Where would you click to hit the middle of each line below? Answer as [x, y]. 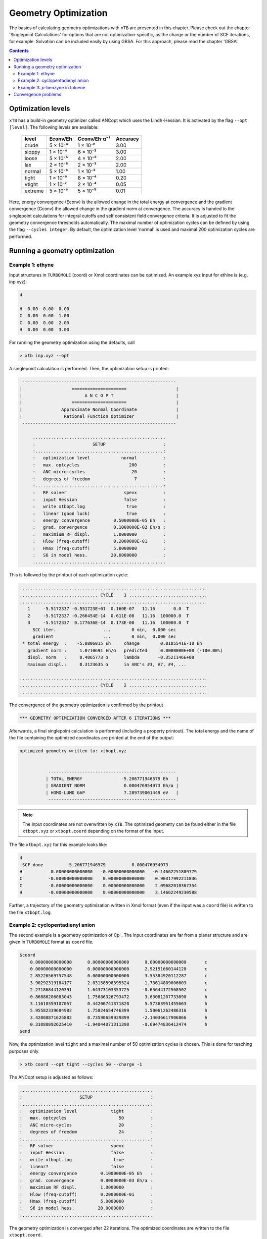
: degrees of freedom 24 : [86, 1132]
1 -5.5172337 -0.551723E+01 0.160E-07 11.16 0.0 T [108, 609]
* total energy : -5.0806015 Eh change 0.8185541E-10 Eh [112, 644]
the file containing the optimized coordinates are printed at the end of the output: [91, 738]
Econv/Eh [61, 139]
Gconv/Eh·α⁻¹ [94, 139]
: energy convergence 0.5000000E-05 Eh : [99, 520]
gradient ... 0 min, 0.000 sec [104, 636]
